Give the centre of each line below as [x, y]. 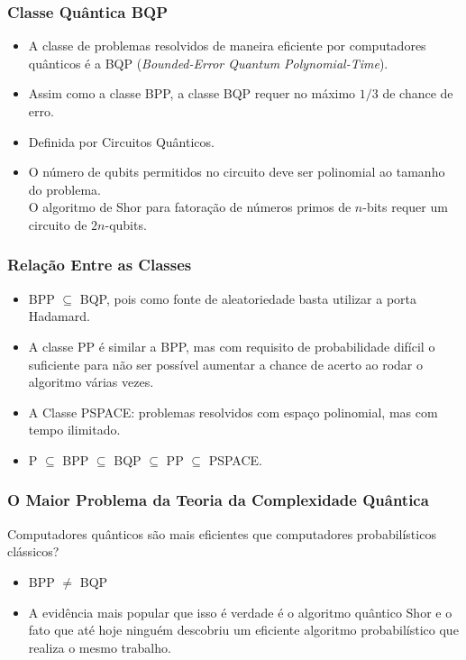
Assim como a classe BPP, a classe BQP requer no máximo [192, 93]
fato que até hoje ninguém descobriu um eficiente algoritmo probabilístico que [243, 630]
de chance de [418, 93]
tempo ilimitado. [74, 430]
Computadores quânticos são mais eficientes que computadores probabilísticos [222, 533]
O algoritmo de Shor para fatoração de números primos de [190, 207]
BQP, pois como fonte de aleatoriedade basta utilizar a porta [248, 298]
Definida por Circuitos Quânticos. [121, 141]
